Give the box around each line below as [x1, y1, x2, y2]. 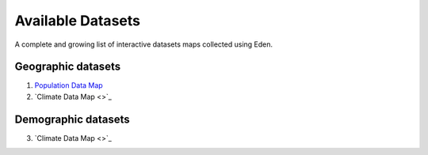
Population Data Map [34, 81, 103, 90]
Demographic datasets [14, 112, 130, 126]
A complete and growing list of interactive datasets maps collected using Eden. [14, 40, 273, 49]
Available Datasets [14, 12, 140, 29]
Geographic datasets [14, 60, 121, 74]
